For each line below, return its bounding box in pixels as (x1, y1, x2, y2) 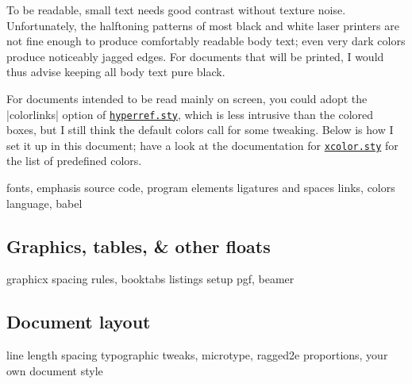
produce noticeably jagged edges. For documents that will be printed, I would (6, 48, 384, 64)
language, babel (6, 194, 83, 211)
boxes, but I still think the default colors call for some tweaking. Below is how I (6, 121, 394, 138)
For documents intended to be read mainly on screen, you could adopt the (6, 90, 368, 106)
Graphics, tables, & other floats (6, 233, 271, 258)
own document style (6, 362, 103, 378)
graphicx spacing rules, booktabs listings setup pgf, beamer (6, 271, 295, 287)
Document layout (6, 309, 151, 334)
